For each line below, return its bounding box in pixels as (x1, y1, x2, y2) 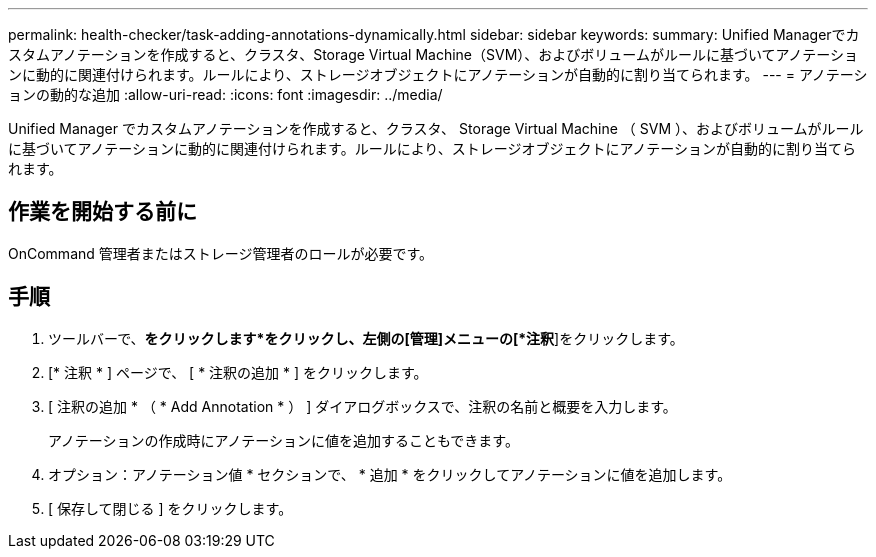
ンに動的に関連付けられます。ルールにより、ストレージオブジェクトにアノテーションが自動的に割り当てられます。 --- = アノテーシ (8, 66, 868, 83)
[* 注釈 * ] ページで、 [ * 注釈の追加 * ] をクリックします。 (48, 363, 428, 381)
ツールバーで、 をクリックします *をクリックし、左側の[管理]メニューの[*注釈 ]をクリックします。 (48, 329, 684, 347)
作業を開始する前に (8, 199, 197, 225)
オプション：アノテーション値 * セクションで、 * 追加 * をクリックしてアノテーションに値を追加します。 (48, 465, 732, 483)
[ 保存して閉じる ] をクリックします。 (48, 499, 293, 517)
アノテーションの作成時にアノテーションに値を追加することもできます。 (48, 431, 519, 449)
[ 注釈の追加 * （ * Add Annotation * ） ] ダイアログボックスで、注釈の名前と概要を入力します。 (48, 397, 677, 415)
